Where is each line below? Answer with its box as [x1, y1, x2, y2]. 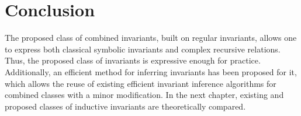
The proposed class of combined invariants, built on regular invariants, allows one [5, 31, 297, 44]
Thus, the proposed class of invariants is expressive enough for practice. [5, 54, 261, 66]
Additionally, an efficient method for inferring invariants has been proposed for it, [5, 65, 297, 78]
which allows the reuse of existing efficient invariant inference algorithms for [5, 77, 276, 89]
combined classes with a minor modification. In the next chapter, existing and [5, 89, 284, 101]
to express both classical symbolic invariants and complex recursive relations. [5, 43, 281, 55]
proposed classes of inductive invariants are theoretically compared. [5, 100, 246, 112]
